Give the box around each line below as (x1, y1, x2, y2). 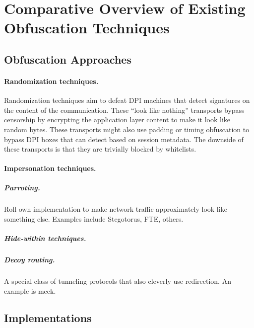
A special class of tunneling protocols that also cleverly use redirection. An (4, 276, 231, 286)
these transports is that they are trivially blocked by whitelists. (4, 144, 196, 154)
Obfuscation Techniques (4, 17, 170, 38)
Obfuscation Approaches (4, 51, 131, 67)
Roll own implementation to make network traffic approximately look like (4, 204, 227, 214)
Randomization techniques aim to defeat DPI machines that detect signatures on (4, 95, 250, 105)
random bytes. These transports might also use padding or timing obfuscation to (4, 124, 250, 134)
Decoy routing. (4, 254, 55, 265)
